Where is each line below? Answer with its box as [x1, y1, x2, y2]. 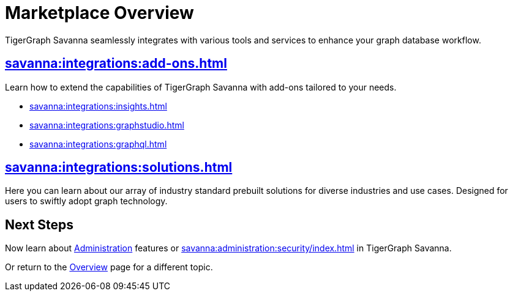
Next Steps [5, 216, 73, 232]
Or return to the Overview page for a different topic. [5, 262, 213, 273]
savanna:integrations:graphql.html [29, 138, 167, 149]
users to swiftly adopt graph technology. [5, 196, 168, 207]
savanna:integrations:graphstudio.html [29, 119, 184, 130]
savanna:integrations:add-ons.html [5, 56, 227, 72]
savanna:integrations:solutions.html [5, 160, 233, 176]
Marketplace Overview [5, 2, 194, 23]
